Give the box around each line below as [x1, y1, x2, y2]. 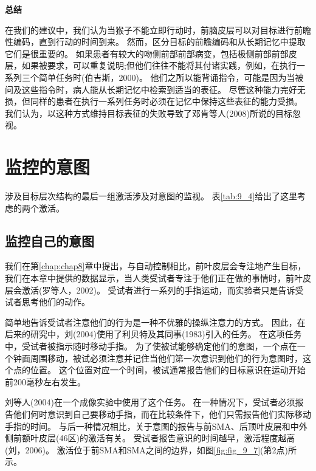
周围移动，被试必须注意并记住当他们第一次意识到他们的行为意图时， [30, 351, 303, 364]
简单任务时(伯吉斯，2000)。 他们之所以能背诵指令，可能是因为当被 [38, 70, 304, 83]
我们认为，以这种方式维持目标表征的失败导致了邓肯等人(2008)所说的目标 [5, 106, 292, 119]
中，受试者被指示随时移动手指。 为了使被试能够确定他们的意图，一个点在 [5, 340, 297, 352]
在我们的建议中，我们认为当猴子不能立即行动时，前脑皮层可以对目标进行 [5, 23, 294, 36]
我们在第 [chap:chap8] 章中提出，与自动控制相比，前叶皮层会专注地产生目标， [5, 260, 306, 272]
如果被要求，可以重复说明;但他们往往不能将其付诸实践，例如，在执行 [21, 59, 297, 72]
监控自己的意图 [5, 231, 94, 250]
